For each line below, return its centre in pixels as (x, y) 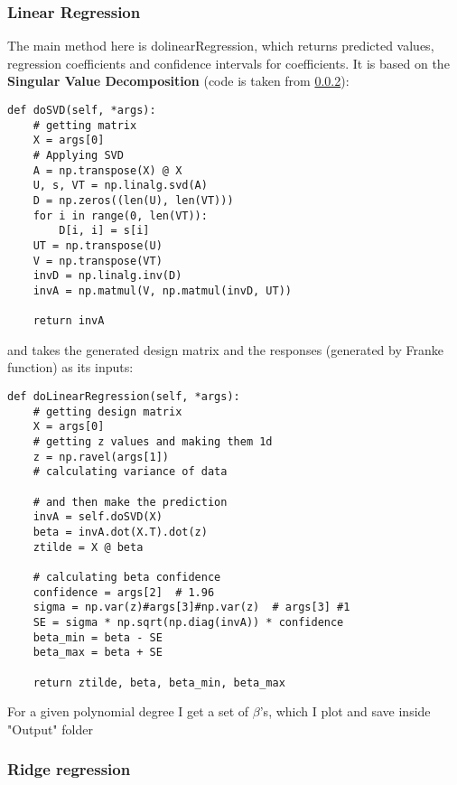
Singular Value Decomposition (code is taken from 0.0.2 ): (178, 81)
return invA (69, 321)
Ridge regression (69, 769)
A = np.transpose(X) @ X (107, 170)
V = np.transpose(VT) (98, 261)
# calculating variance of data (130, 472)
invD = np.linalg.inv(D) (107, 276)
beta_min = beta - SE (98, 637)
